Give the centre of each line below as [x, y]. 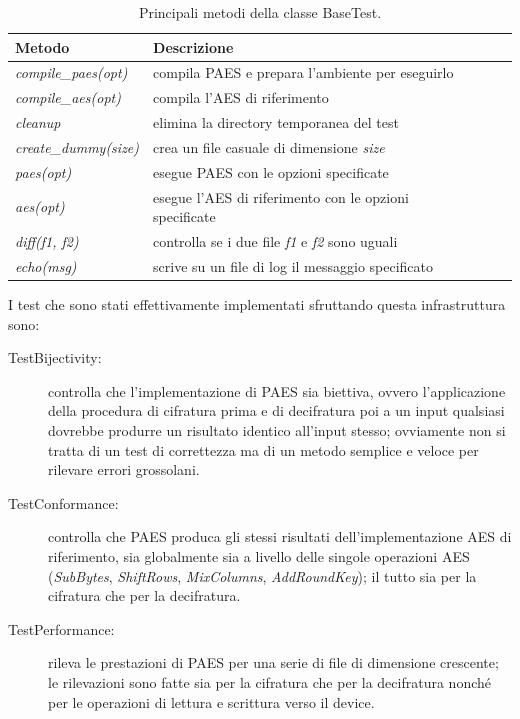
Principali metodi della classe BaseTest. [260, 12]
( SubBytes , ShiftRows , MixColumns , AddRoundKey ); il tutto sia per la [262, 575]
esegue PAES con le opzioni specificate [271, 171]
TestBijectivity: [55, 357]
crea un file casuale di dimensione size [269, 146]
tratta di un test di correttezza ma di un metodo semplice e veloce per [263, 449]
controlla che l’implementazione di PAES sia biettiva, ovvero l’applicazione [277, 390]
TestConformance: [63, 502]
